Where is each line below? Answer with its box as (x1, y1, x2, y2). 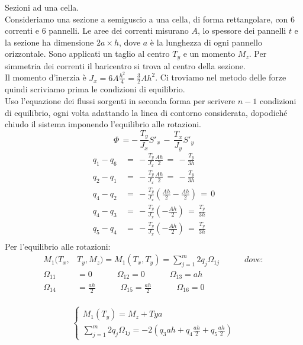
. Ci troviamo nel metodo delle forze (155, 71, 286, 83)
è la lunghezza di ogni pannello (150, 36, 262, 48)
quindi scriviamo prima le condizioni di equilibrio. (5, 83, 185, 95)
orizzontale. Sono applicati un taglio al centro (5, 47, 170, 60)
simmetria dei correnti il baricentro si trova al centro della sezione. (5, 59, 246, 72)
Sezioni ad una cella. (5, 1, 79, 13)
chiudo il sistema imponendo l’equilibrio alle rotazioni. (5, 118, 201, 130)
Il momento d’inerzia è (5, 71, 86, 83)
